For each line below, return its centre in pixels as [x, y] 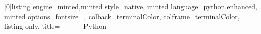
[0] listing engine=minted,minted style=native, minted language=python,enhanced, [131, 6]
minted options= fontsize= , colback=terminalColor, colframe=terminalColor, [122, 16]
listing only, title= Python [55, 26]
